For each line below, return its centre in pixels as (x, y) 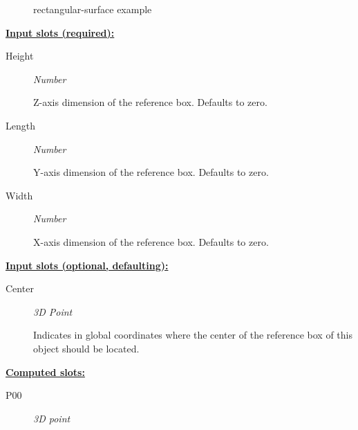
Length (20, 125)
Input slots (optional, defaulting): (87, 265)
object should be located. (86, 348)
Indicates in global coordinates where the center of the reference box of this (193, 335)
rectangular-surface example (93, 9)
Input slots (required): (60, 32)
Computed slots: (45, 371)
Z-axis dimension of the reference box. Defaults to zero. (150, 102)
